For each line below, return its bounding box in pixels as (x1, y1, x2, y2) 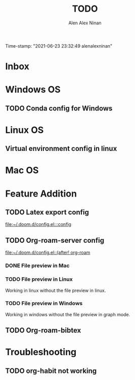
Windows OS (5, 84, 61, 95)
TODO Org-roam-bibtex (5, 326, 81, 335)
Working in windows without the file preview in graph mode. (5, 311, 130, 317)
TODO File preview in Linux (5, 276, 73, 283)
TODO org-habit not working (5, 366, 97, 375)
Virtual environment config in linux (5, 144, 117, 153)
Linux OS (5, 124, 44, 136)
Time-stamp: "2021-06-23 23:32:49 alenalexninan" (5, 43, 113, 49)
